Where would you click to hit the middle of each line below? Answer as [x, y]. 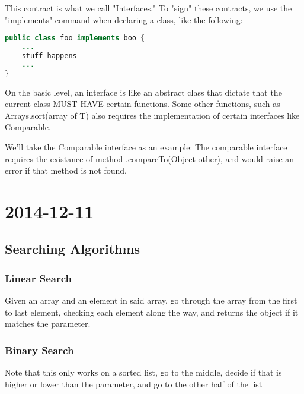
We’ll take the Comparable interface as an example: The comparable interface [146, 146]
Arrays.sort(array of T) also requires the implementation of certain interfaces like [152, 115]
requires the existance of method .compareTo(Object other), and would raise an [150, 158]
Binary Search [39, 350]
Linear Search [39, 278]
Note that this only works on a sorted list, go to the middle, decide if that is [143, 372]
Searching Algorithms [73, 249]
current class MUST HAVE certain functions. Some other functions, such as [143, 104]
